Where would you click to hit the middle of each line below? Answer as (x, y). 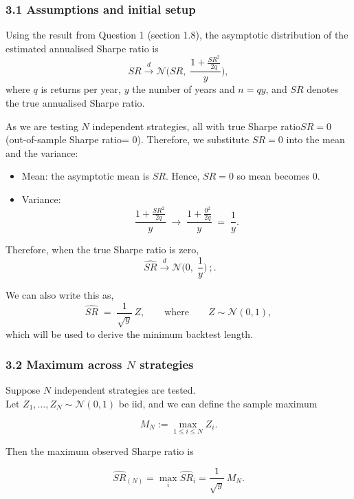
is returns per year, (81, 89)
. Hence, (182, 176)
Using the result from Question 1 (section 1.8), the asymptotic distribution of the (177, 35)
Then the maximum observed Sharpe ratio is (100, 450)
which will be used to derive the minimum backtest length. (129, 333)
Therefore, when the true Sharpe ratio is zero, (102, 249)
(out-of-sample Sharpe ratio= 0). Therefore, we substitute (128, 139)
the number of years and (184, 89)
